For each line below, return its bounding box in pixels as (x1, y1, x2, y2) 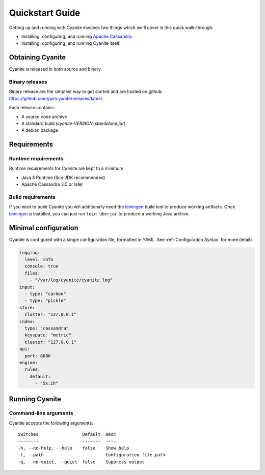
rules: (25, 367, 41, 372)
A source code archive (21, 114, 67, 119)
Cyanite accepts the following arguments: (9, 420, 93, 426)
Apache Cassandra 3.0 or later (21, 181, 83, 187)
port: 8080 (25, 353, 51, 358)
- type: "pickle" (25, 298, 66, 303)
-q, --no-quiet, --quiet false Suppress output (18, 459, 145, 465)
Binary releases (9, 79, 48, 85)
